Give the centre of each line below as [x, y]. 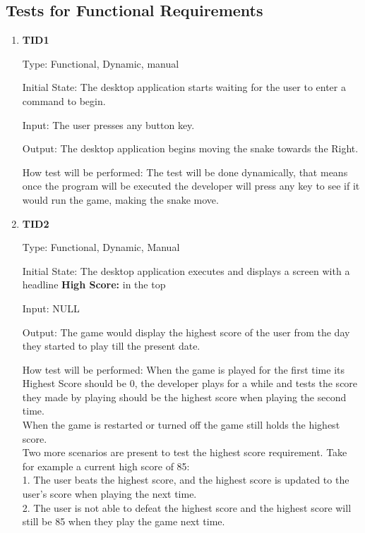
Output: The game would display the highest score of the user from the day [186, 332]
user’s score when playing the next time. [109, 494]
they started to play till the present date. [111, 346]
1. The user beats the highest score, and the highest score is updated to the [186, 480]
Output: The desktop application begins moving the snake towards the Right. [190, 148]
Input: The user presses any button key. [108, 124]
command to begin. [64, 100]
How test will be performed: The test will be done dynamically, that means [185, 172]
